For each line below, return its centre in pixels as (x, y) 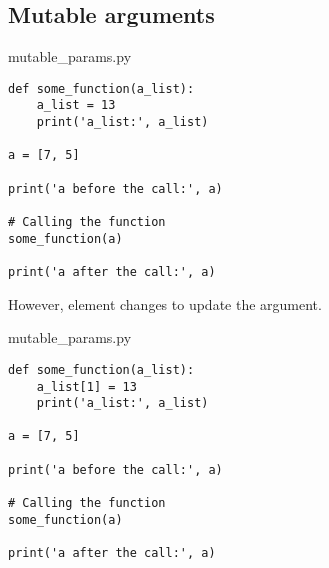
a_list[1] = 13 (86, 386)
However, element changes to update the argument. (165, 303)
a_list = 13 (76, 105)
